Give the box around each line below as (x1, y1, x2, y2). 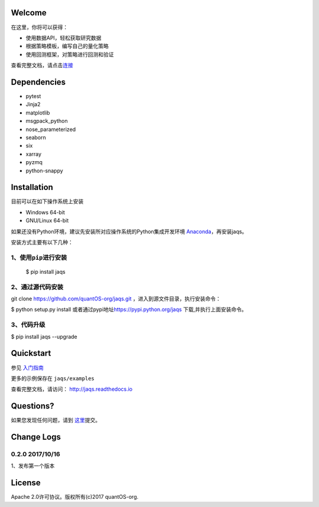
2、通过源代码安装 (11, 283, 64, 291)
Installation (11, 182, 53, 192)
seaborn (25, 133, 47, 141)
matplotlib (25, 109, 50, 116)
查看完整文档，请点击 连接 (11, 62, 73, 69)
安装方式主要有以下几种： (11, 238, 73, 246)
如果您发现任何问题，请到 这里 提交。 (11, 417, 100, 424)
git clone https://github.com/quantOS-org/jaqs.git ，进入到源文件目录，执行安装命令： (11, 295, 222, 302)
